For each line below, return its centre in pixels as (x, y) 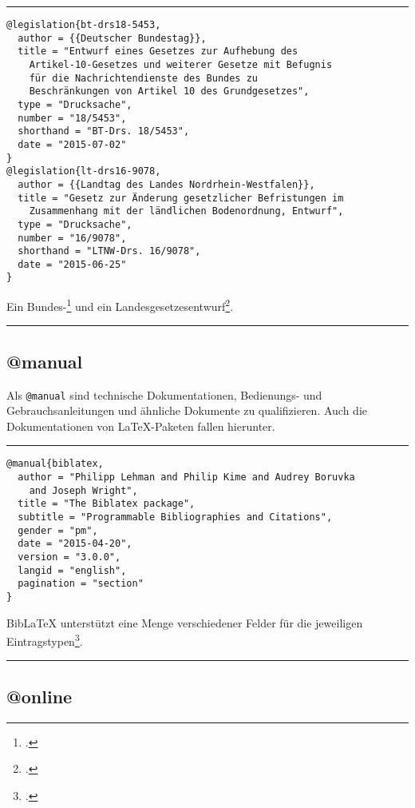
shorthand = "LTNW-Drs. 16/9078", (109, 251)
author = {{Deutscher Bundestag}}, (112, 38)
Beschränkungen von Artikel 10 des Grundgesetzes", (169, 92)
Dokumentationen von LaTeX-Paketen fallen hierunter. (141, 426)
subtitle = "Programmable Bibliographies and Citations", (175, 517)
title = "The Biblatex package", (107, 504)
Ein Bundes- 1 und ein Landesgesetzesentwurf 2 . (120, 305)
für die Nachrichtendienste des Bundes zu (143, 78)
